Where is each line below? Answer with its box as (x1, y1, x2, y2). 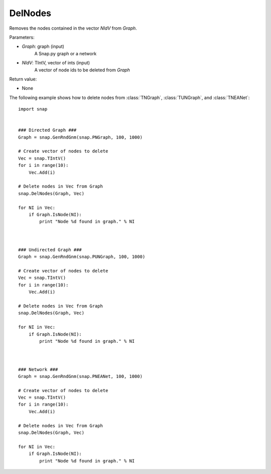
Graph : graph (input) (22, 43, 65, 50)
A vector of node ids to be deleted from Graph (34, 67, 130, 73)
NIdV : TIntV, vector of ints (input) (22, 60, 90, 66)
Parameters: (9, 34, 35, 40)
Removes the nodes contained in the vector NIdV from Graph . (9, 25, 138, 31)
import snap (18, 106, 48, 112)
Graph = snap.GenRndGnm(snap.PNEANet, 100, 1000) (18, 373, 143, 379)
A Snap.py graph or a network (34, 50, 97, 56)
